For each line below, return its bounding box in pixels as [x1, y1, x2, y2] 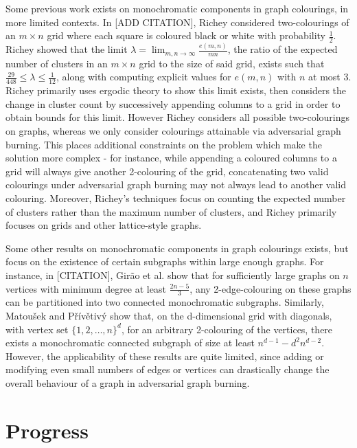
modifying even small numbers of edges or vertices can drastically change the [5, 362, 330, 377]
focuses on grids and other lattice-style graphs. [5, 218, 202, 232]
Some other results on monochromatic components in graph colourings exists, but [5, 240, 349, 255]
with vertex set [5, 322, 69, 336]
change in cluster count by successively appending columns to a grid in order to [5, 96, 341, 111]
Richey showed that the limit [5, 42, 128, 56]
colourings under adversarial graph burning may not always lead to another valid [5, 177, 347, 192]
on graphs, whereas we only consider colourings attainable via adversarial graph [5, 123, 341, 137]
